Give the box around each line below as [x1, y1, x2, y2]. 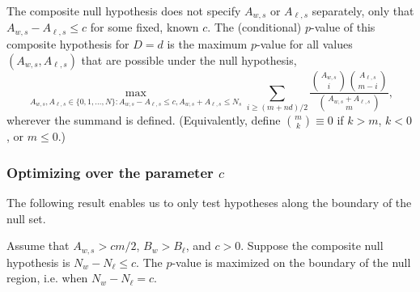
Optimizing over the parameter [6, 162, 214, 182]
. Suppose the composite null [240, 237, 384, 254]
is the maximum [167, 35, 248, 52]
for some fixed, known [90, 19, 199, 36]
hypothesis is [6, 253, 70, 270]
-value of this [310, 19, 375, 36]
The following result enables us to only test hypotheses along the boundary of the [6, 194, 412, 211]
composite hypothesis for [6, 35, 129, 52]
